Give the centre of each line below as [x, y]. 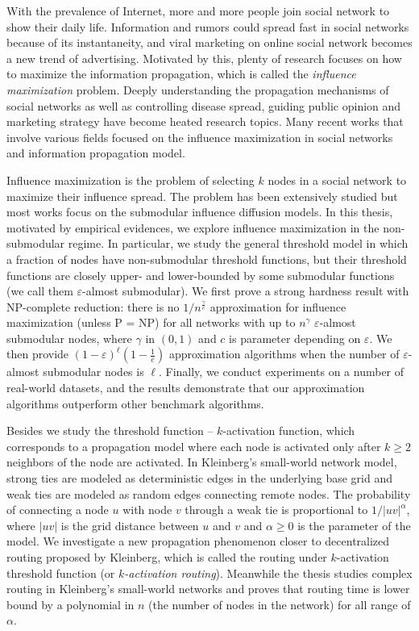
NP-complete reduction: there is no [93, 306]
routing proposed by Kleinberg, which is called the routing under [167, 557]
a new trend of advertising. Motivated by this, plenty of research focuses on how [204, 58]
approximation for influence [278, 306]
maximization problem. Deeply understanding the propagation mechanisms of [198, 89]
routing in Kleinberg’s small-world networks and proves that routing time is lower [208, 589]
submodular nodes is [93, 372]
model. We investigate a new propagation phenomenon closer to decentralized [198, 541]
